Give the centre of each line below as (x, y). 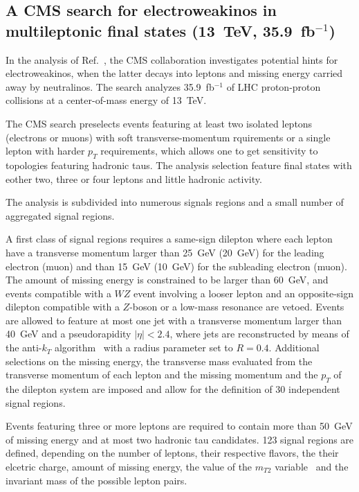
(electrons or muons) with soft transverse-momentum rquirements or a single (168, 137)
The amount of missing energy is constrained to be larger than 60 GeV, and (167, 280)
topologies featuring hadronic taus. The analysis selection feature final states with (179, 165)
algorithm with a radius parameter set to (144, 348)
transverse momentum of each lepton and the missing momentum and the (162, 375)
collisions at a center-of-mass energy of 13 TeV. (106, 100)
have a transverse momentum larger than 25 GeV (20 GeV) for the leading (165, 252)
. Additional (294, 348)
